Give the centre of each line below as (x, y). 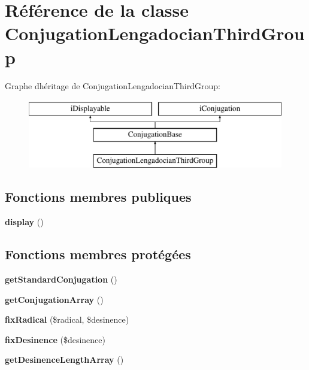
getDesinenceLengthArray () (64, 360)
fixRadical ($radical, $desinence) (67, 319)
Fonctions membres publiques (98, 197)
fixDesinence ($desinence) (55, 339)
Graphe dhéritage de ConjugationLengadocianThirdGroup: (113, 85)
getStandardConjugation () (61, 279)
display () (24, 222)
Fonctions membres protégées (98, 254)
